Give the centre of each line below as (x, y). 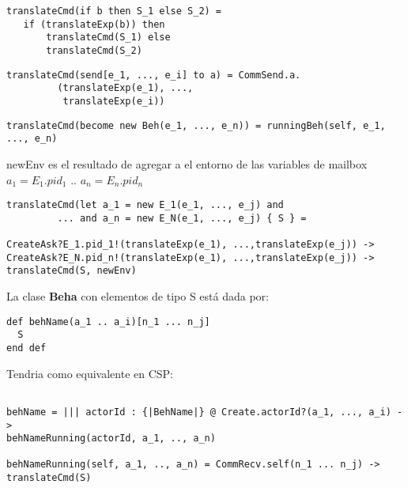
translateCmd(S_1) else (108, 38)
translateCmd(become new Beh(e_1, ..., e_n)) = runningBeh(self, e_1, (196, 125)
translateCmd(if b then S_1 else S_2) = (114, 11)
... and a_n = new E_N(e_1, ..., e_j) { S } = (182, 218)
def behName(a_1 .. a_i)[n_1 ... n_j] (108, 322)
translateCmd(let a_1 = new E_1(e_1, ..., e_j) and (145, 205)
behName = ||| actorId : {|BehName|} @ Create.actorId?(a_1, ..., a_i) (199, 412)
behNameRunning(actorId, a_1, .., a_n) (111, 439)
